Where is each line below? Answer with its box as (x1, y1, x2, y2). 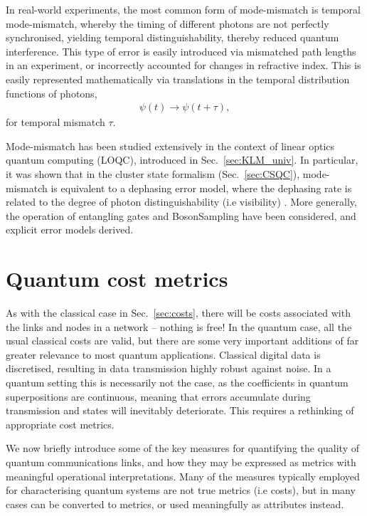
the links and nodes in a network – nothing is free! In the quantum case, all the (6, 319, 352, 334)
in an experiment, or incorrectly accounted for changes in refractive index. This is (6, 58, 361, 73)
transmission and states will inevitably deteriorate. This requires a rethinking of (6, 403, 354, 418)
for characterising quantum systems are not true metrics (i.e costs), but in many (6, 483, 356, 497)
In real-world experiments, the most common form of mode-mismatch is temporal (6, 2, 361, 16)
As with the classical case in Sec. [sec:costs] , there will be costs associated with (6, 305, 351, 320)
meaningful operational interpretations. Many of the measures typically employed (6, 468, 360, 483)
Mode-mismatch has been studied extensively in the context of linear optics (6, 138, 335, 153)
